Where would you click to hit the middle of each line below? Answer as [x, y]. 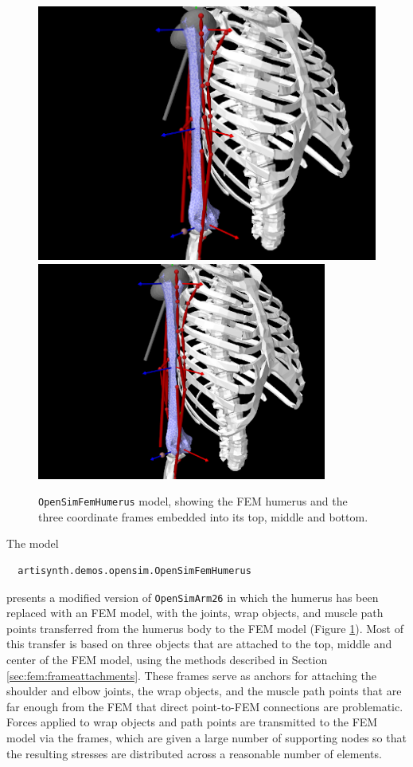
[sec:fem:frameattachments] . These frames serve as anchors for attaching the [191, 675]
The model [33, 543]
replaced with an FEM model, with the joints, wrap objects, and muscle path [195, 613]
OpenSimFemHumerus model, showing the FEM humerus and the [193, 501]
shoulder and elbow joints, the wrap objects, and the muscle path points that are [204, 691]
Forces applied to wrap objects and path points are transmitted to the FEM [192, 722]
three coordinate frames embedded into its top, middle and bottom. [203, 516]
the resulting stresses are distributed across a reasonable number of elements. [194, 753]
